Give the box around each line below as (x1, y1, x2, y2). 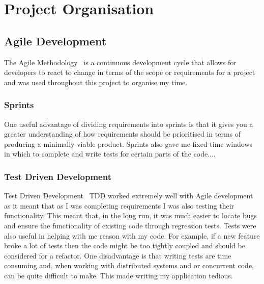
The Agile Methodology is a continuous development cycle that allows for (4, 57, 237, 67)
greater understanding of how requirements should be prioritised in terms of (4, 128, 241, 139)
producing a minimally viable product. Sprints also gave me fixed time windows (4, 138, 253, 149)
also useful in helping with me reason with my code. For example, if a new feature (4, 230, 260, 241)
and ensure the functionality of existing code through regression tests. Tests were (4, 220, 256, 230)
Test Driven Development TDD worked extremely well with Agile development (4, 190, 253, 201)
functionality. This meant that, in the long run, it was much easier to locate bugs (4, 210, 257, 221)
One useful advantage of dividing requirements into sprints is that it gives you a (4, 118, 253, 129)
